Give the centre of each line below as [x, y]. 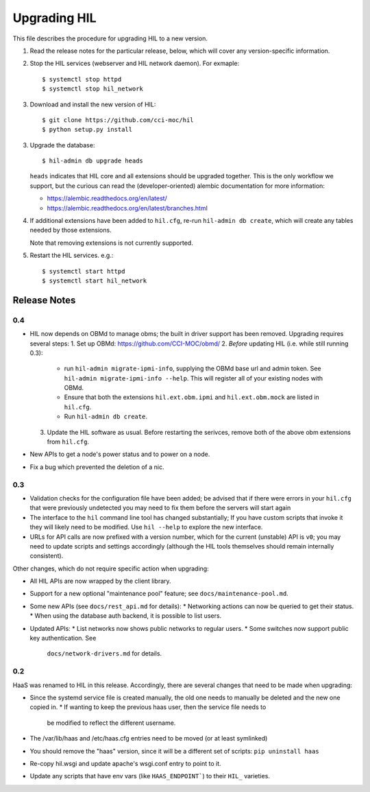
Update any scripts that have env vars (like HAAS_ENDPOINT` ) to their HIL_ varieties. [150, 776]
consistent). [47, 556]
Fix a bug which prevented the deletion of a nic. [97, 467]
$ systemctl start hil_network [95, 280]
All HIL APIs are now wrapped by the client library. [100, 581]
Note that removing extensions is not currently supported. [111, 243]
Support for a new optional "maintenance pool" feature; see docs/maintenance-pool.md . [159, 594]
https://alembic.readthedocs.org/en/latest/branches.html [127, 208]
